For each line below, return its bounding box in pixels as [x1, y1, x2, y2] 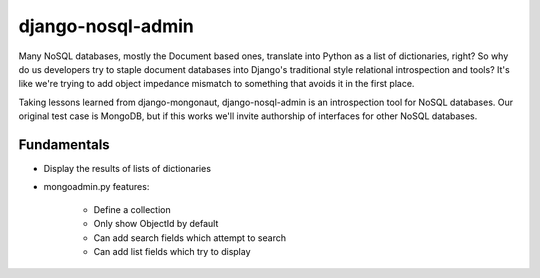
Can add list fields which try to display [93, 245, 251, 257]
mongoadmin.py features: [43, 181, 150, 193]
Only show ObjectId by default [93, 218, 219, 230]
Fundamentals [18, 136, 110, 153]
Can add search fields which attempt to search [93, 231, 287, 244]
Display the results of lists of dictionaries [43, 163, 212, 175]
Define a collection [93, 203, 171, 215]
